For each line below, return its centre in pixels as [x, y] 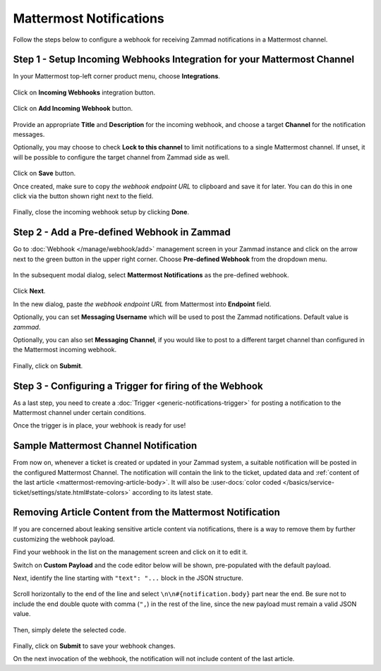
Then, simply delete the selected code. [69, 630]
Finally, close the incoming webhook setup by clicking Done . [101, 212]
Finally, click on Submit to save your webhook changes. [94, 646]
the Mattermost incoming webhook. [65, 350]
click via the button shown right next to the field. [83, 196]
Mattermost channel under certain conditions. [79, 413]
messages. [29, 135]
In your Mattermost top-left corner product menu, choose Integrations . [116, 76]
